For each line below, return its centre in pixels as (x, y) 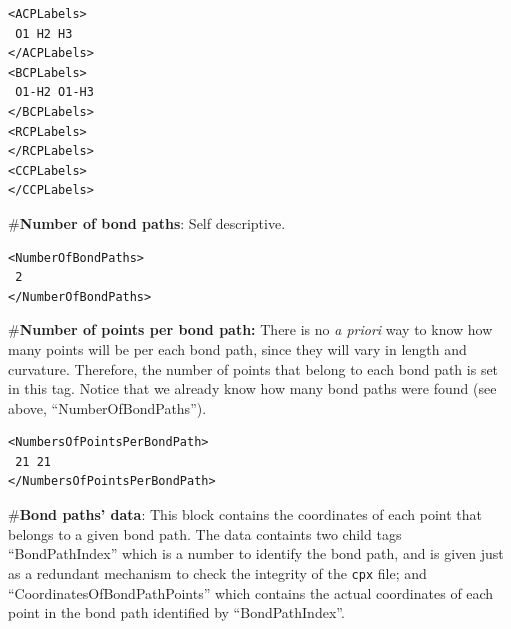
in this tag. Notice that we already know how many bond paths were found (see (252, 388)
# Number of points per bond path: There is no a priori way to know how (250, 329)
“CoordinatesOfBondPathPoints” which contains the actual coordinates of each (251, 592)
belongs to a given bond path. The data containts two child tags (205, 533)
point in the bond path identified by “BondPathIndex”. (176, 612)
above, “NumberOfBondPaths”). (107, 407)
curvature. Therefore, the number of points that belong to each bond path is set (253, 368)
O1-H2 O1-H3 (54, 92)
